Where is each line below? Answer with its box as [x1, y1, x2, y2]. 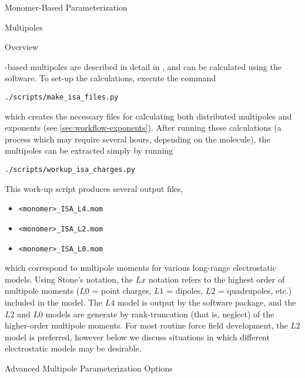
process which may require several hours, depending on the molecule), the [5, 132, 270, 145]
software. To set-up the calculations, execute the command [5, 72, 216, 84]
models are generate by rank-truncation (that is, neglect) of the [45, 307, 274, 320]
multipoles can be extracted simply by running [5, 144, 173, 157]
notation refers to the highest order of [148, 273, 285, 285]
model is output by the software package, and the [117, 296, 296, 308]
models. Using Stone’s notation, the [5, 273, 133, 285]
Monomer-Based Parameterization [5, 1, 128, 13]
